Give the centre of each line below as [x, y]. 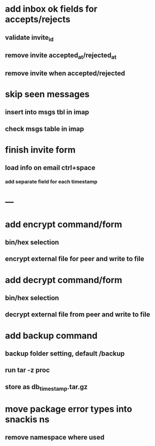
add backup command [51, 335]
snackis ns [27, 420]
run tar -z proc [28, 370]
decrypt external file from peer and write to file [77, 315]
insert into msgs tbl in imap [47, 112]
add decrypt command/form [64, 280]
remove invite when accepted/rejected [65, 73]
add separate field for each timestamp [51, 182]
